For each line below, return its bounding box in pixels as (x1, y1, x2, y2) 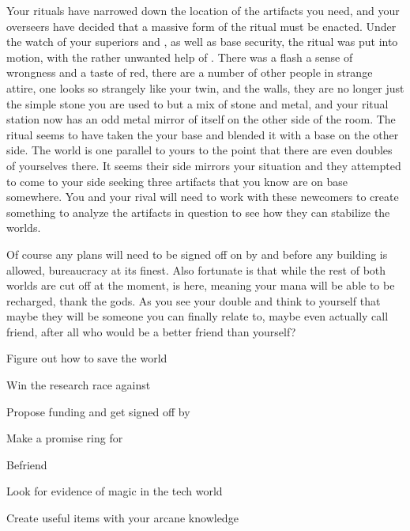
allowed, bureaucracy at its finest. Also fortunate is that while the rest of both (6, 261, 386, 278)
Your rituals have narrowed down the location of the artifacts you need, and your (6, 2, 400, 18)
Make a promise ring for (6, 430, 123, 446)
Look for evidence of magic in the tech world (6, 483, 223, 499)
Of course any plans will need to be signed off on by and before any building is (6, 245, 388, 262)
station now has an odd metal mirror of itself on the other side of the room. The (6, 111, 396, 127)
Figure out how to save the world (6, 350, 167, 366)
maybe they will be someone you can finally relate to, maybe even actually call (6, 308, 389, 324)
